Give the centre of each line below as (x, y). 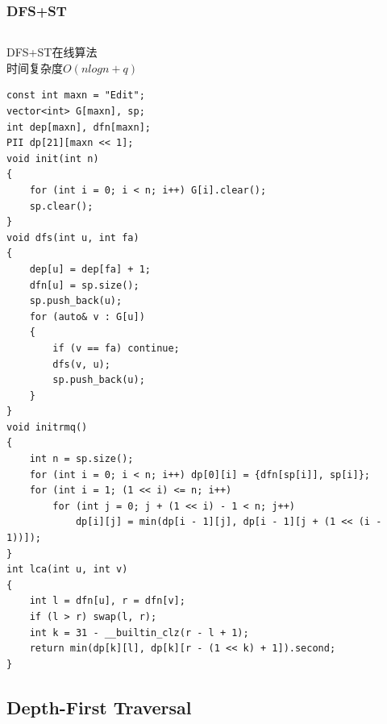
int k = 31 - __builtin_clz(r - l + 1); (139, 632)
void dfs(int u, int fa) (73, 237)
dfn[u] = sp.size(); (84, 285)
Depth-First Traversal (99, 707)
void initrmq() (47, 427)
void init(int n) (53, 158)
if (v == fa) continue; (116, 348)
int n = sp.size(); (81, 459)
